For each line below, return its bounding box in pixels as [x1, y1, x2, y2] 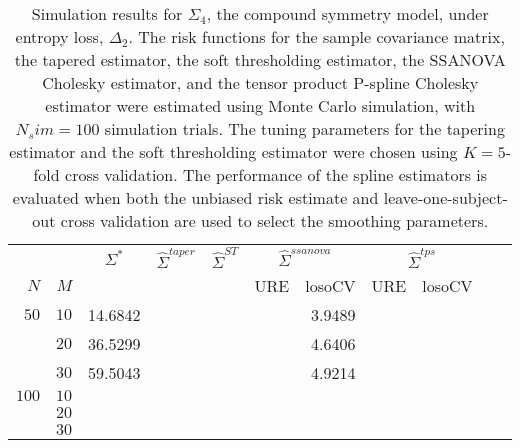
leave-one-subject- [383, 186, 508, 209]
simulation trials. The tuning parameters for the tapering [104, 117, 505, 140]
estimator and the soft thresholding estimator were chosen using [9, 140, 458, 163]
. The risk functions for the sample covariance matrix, [128, 25, 505, 48]
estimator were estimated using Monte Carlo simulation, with [45, 94, 476, 117]
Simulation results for [31, 2, 183, 25]
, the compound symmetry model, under [206, 2, 489, 25]
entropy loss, [15, 25, 104, 48]
